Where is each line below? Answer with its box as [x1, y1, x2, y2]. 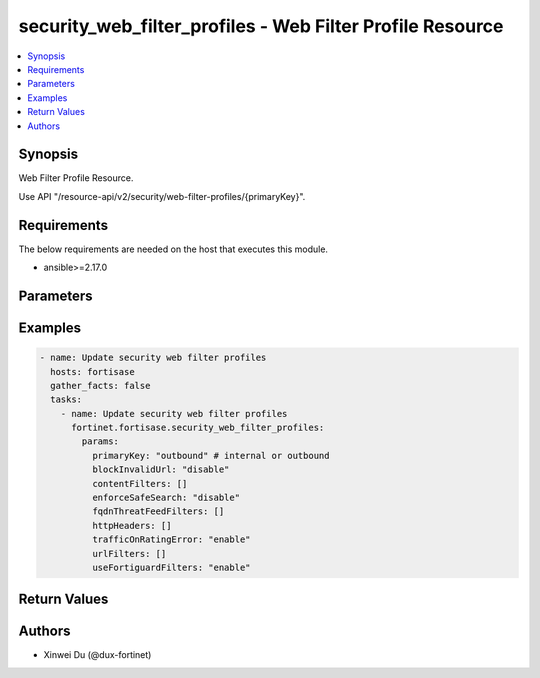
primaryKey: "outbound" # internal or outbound [91, 450, 330, 461]
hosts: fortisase [50, 366, 135, 377]
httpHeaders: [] [91, 520, 172, 531]
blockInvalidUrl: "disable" [91, 464, 230, 475]
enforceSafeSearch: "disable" [91, 492, 240, 504]
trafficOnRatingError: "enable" [91, 534, 251, 545]
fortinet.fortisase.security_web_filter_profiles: [71, 422, 325, 434]
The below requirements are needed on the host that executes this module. [18, 243, 329, 255]
